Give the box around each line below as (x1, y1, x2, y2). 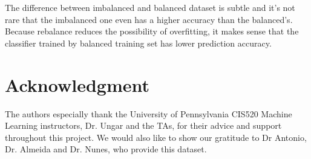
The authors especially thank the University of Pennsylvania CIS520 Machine (5, 107, 292, 120)
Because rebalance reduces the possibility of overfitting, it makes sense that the (5, 25, 299, 37)
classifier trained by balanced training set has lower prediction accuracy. (5, 36, 272, 49)
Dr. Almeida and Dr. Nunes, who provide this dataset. (5, 143, 207, 155)
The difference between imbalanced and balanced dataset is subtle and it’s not (5, 1, 295, 13)
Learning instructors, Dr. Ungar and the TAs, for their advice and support (5, 119, 282, 132)
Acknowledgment (5, 72, 149, 97)
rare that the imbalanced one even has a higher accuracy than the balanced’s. (5, 13, 293, 25)
